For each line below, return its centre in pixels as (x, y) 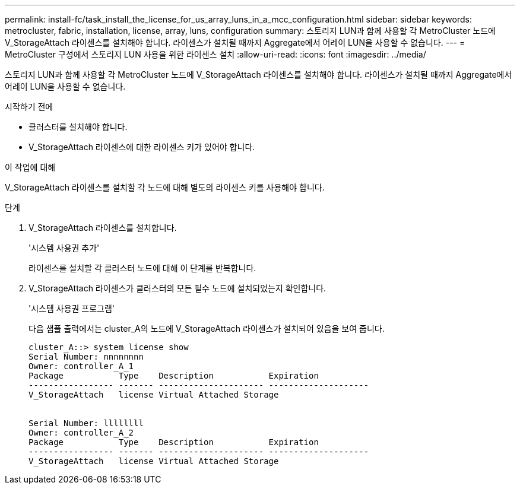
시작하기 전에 (29, 107)
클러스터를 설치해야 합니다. (78, 127)
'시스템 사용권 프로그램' (72, 308)
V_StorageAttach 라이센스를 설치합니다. (103, 228)
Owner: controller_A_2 (81, 433)
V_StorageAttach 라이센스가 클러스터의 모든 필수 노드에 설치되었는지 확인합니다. (177, 288)
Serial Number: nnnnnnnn (86, 357)
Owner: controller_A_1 (81, 366)
